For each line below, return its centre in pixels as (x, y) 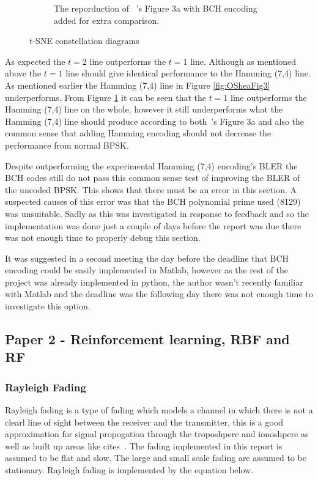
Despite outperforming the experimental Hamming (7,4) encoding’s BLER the (151, 165)
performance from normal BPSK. (67, 145)
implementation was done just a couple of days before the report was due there (153, 225)
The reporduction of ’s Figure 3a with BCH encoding (156, 8)
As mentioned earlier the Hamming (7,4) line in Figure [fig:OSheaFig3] (138, 85)
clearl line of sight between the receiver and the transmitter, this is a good (144, 422)
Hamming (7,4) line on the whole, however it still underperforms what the (144, 109)
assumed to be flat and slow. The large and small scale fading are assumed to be (156, 458)
